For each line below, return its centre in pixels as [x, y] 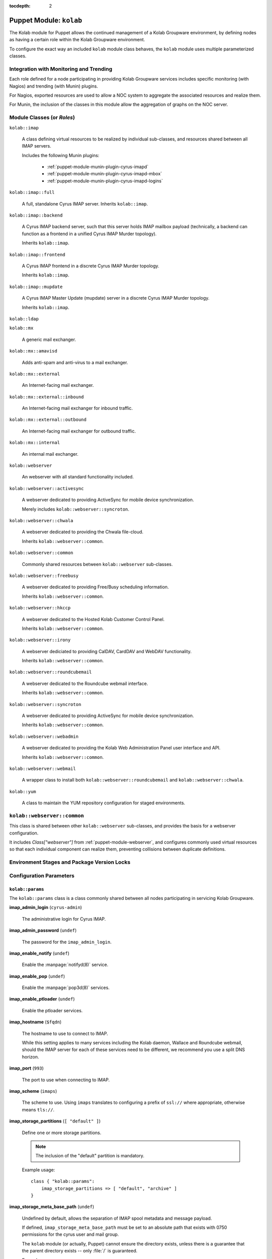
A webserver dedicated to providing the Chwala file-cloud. [83, 532]
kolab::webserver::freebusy [44, 576]
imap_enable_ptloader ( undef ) [42, 999]
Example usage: [39, 1170]
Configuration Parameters [42, 875]
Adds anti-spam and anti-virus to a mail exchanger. [75, 362]
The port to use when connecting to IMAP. [66, 1080]
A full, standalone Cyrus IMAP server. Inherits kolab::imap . [85, 203]
